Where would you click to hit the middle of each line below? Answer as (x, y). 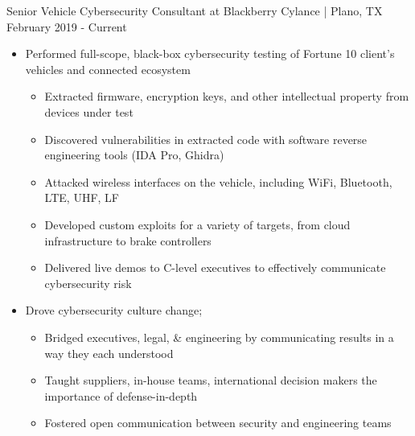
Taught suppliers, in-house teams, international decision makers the (211, 380)
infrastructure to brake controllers (128, 240)
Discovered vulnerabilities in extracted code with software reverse (206, 139)
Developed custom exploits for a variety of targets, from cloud (197, 224)
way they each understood (109, 353)
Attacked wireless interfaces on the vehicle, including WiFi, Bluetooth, (218, 181)
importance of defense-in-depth (121, 395)
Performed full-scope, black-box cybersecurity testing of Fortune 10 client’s (210, 53)
